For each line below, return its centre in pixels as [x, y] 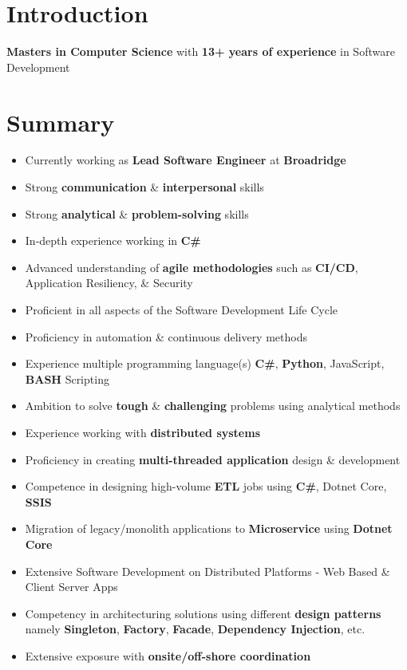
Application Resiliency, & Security [109, 283]
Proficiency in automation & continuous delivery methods [166, 336]
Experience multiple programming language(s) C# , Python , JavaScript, [205, 363]
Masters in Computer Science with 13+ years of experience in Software [201, 51]
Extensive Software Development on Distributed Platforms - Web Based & [207, 571]
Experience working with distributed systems [142, 432]
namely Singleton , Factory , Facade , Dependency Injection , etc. [195, 629]
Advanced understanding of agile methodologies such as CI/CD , [192, 267]
